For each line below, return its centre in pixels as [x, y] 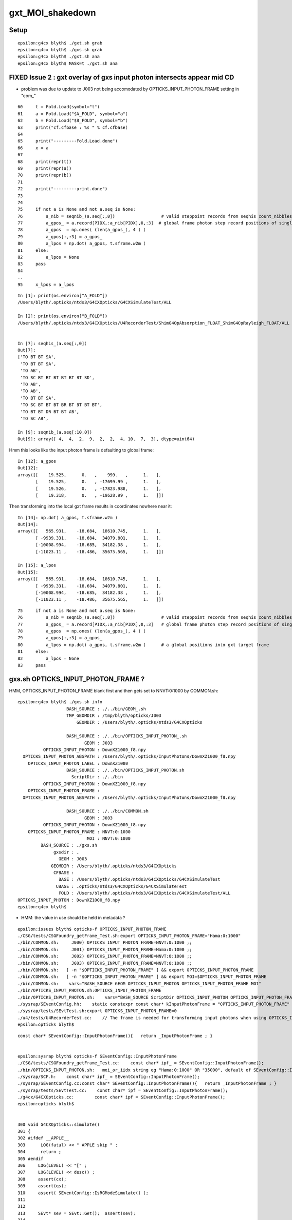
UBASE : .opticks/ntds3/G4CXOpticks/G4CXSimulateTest [122, 886]
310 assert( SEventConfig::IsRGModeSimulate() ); [83, 1193]
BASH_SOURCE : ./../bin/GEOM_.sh [106, 709]
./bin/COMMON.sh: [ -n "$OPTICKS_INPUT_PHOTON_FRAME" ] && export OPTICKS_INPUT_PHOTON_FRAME [136, 970]
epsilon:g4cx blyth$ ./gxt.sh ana [59, 57]
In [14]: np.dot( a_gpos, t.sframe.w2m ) [68, 518]
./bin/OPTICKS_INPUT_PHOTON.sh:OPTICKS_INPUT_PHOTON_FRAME [90, 990]
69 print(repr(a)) [45, 168]
